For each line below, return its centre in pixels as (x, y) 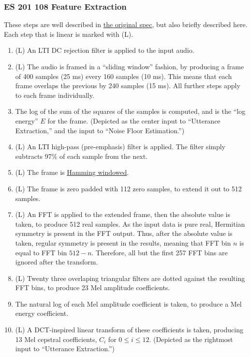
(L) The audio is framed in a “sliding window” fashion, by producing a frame (130, 66)
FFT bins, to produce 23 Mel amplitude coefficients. (93, 287)
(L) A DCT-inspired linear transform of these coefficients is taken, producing (129, 330)
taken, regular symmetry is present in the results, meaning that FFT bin (123, 242)
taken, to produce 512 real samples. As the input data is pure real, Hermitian (130, 224)
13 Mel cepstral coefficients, (56, 339)
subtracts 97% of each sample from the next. (81, 156)
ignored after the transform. (57, 262)
